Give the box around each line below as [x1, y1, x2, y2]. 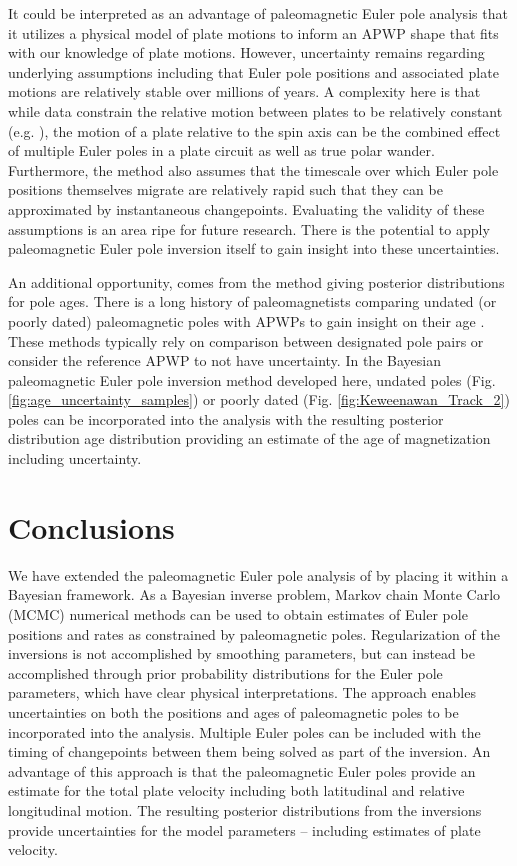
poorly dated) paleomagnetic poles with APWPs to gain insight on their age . [8, 310, 485, 331]
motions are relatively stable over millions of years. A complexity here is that [8, 81, 481, 102]
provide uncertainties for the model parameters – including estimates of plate [8, 819, 481, 840]
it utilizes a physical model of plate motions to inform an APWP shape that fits [8, 22, 499, 43]
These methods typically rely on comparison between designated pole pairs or [8, 330, 484, 351]
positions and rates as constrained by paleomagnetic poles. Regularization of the [8, 623, 500, 644]
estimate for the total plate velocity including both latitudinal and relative [8, 780, 465, 801]
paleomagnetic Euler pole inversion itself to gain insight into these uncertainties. [8, 238, 500, 259]
